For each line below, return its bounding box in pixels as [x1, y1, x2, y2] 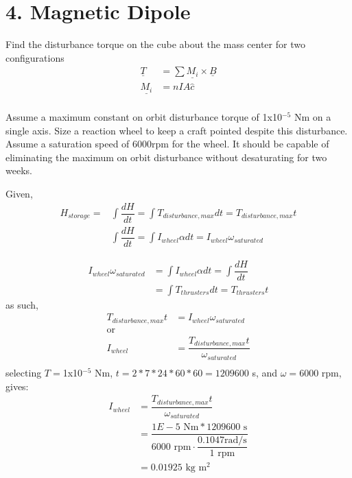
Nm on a [294, 109, 331, 123]
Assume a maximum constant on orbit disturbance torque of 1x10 [5, 109, 282, 123]
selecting [5, 365, 42, 379]
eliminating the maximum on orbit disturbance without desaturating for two [5, 150, 327, 164]
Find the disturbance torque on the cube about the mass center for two [5, 37, 305, 51]
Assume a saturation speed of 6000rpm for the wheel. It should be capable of [5, 136, 329, 151]
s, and [252, 365, 278, 379]
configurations [5, 50, 64, 64]
